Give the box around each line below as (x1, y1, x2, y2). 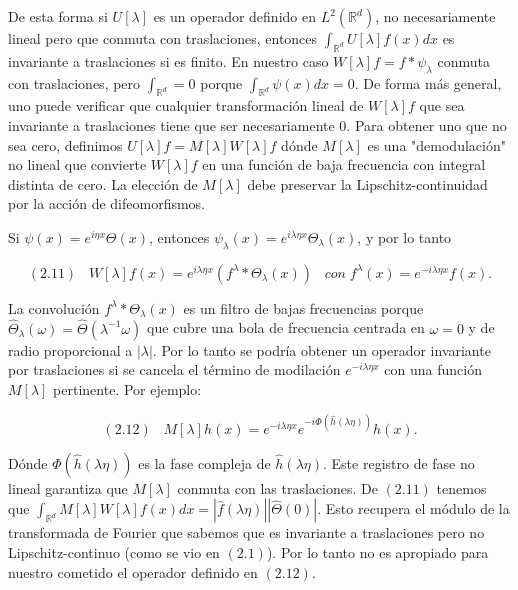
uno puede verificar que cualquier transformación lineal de (8, 95, 364, 116)
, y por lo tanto (357, 226, 452, 247)
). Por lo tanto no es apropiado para (266, 542, 489, 563)
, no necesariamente (375, 6, 496, 26)
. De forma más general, (354, 72, 502, 93)
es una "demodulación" (367, 134, 506, 155)
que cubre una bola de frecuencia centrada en (147, 317, 425, 338)
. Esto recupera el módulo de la (317, 498, 510, 519)
